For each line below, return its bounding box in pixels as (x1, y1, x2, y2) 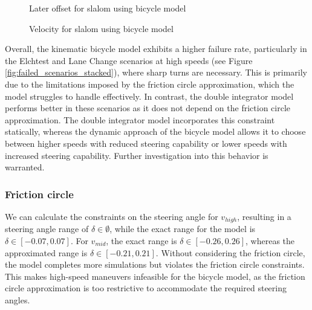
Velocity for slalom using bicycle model (29, 22, 174, 34)
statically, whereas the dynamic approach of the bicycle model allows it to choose (5, 125, 306, 138)
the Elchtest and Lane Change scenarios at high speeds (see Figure (5, 54, 253, 66)
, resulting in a (237, 210, 291, 222)
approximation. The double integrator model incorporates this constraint (5, 113, 275, 126)
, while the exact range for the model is (109, 222, 256, 235)
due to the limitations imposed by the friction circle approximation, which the (5, 77, 294, 90)
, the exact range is (106, 234, 177, 247)
